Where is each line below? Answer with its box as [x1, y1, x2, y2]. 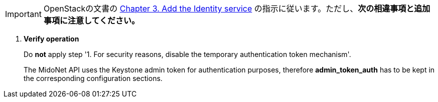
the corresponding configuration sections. [24, 74, 163, 82]
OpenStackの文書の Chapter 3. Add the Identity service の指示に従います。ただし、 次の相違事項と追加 [43, 3, 430, 13]
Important [5, 9, 42, 19]
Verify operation [24, 34, 79, 43]
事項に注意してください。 [43, 15, 140, 25]
